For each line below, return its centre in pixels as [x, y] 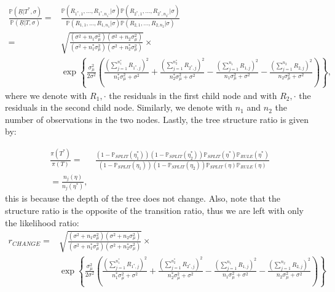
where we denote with [46, 95]
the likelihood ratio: [42, 222]
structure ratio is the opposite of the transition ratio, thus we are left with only [154, 211]
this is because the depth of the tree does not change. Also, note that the [143, 198]
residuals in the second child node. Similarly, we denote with [119, 107]
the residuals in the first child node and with [193, 95]
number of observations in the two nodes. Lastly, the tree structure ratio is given [157, 119]
